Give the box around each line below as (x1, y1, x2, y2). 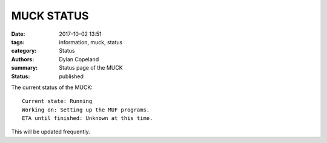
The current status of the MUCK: (11, 84, 93, 91)
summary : (11, 64, 38, 71)
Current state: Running (22, 98, 93, 105)
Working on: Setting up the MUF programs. (22, 106, 150, 113)
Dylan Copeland (59, 55, 99, 63)
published (59, 73, 84, 80)
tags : (11, 38, 25, 45)
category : (11, 47, 37, 55)
